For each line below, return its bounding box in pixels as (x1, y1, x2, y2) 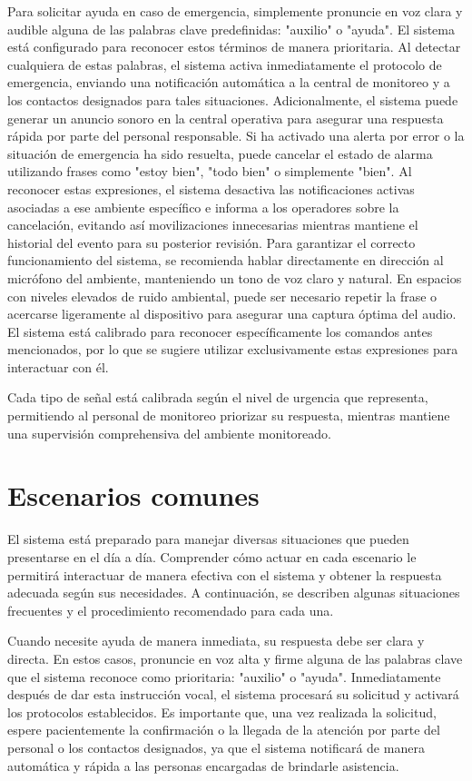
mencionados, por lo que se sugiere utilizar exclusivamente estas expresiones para (7, 340, 458, 359)
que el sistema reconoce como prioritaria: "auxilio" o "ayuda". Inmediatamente (7, 667, 441, 686)
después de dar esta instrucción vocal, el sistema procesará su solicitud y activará (7, 685, 459, 704)
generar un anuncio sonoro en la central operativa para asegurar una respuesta (7, 108, 444, 127)
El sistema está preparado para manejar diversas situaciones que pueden (7, 529, 409, 549)
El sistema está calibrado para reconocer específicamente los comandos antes (7, 321, 433, 341)
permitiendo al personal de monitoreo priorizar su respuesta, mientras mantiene (7, 406, 450, 425)
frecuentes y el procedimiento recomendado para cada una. (7, 600, 334, 619)
